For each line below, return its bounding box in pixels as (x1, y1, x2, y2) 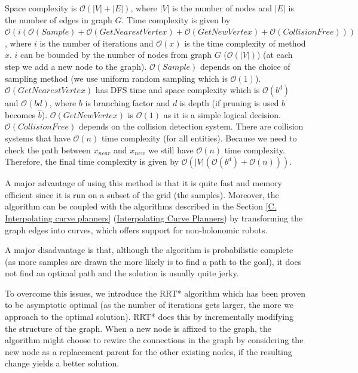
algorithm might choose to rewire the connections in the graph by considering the (5, 334, 304, 346)
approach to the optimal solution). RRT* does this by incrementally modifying (5, 310, 293, 323)
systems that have (5, 131, 71, 144)
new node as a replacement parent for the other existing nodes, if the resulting (5, 345, 292, 357)
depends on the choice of (200, 60, 290, 72)
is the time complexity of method (184, 36, 306, 49)
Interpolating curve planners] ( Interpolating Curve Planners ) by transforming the (5, 211, 303, 224)
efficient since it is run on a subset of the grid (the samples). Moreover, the (5, 188, 279, 201)
